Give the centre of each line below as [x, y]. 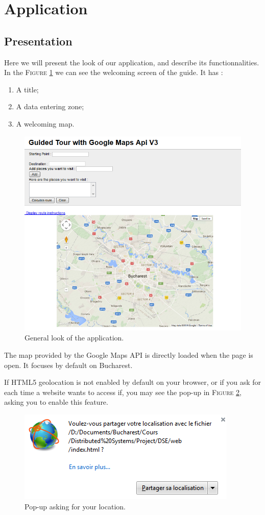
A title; [27, 89]
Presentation [38, 41]
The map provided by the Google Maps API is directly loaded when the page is [129, 355]
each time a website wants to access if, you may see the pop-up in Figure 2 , [123, 392]
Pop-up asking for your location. [75, 506]
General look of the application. [74, 338]
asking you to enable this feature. [56, 402]
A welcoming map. [45, 123]
